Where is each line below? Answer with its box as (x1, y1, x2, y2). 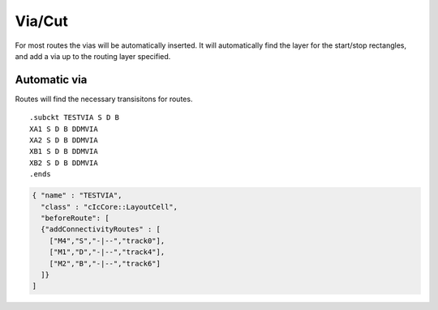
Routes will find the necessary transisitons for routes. (15, 94, 193, 104)
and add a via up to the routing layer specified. (15, 51, 171, 61)
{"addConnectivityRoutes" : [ (41, 225, 161, 234)
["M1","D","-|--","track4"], (49, 248, 165, 257)
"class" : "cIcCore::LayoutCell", (41, 202, 178, 211)
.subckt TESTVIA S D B (29, 113, 120, 122)
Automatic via (15, 73, 88, 87)
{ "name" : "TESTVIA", (32, 191, 122, 200)
